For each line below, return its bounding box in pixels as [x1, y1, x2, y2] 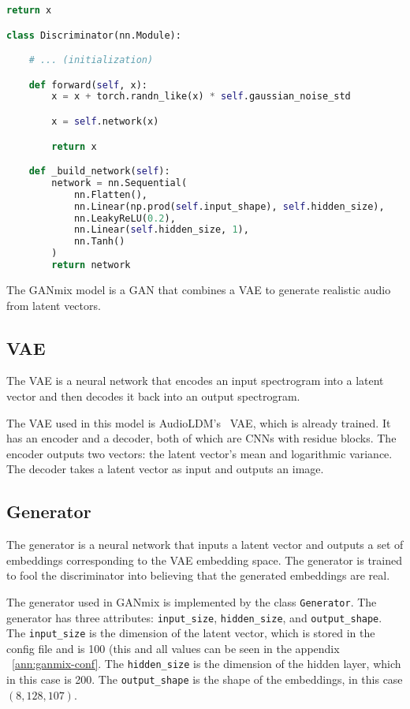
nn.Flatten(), [73, 188, 147, 200]
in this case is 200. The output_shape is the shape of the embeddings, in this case [6, 671, 403, 688]
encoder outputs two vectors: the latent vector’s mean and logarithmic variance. [6, 445, 393, 461]
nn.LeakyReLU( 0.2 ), [73, 212, 176, 224]
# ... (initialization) [28, 54, 154, 66]
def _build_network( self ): [28, 166, 170, 177]
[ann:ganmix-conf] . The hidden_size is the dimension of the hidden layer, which [12, 655, 401, 672]
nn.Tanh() [73, 236, 125, 248]
